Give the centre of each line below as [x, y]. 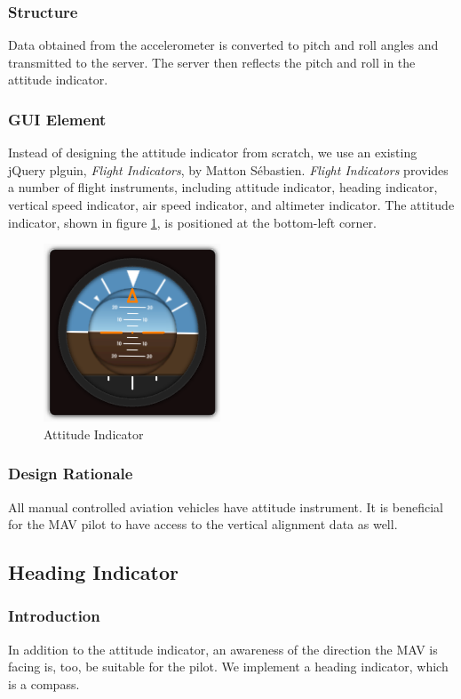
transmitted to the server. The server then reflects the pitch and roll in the [212, 62]
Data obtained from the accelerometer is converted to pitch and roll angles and [223, 45]
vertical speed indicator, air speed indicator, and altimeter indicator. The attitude [231, 205]
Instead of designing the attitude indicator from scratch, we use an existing [213, 153]
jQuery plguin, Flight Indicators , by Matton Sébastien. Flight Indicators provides [228, 169]
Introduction [54, 616]
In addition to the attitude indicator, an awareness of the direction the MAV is [223, 649]
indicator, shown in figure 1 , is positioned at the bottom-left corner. [192, 222]
